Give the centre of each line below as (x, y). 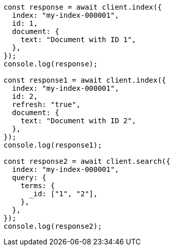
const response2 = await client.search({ (87, 161)
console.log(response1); (53, 145)
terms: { (38, 186)
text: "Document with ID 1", (78, 40)
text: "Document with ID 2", (78, 121)
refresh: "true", (46, 104)
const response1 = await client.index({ (85, 80)
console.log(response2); (53, 226)
